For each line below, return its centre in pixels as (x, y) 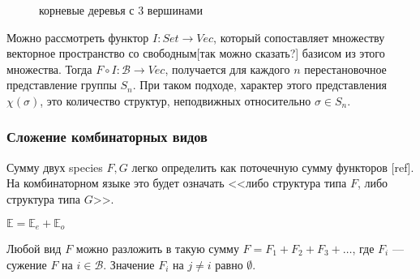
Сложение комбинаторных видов (107, 137)
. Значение (129, 264)
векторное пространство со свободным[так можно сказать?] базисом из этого (196, 53)
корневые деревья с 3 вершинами (121, 10)
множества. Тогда (49, 69)
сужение (27, 264)
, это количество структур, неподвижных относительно (176, 100)
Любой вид (34, 249)
